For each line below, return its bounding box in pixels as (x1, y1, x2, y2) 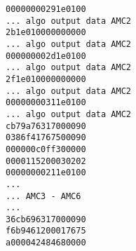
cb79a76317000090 (6, 121, 86, 131)
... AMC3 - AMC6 (6, 191, 81, 201)
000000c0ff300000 (6, 144, 86, 154)
